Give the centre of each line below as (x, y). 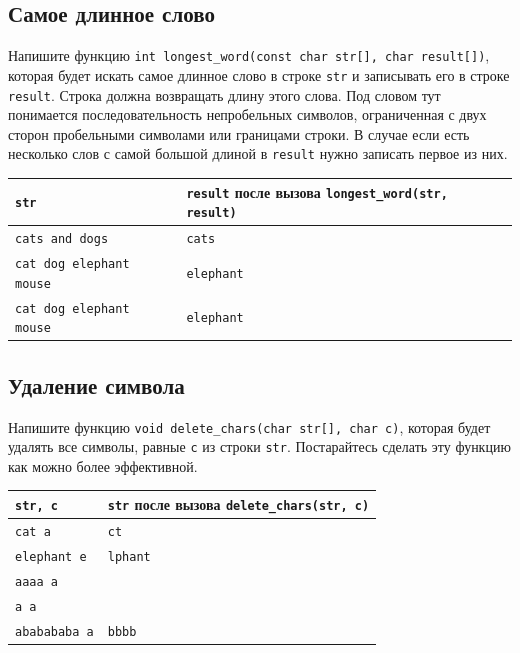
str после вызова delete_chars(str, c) (238, 503)
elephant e (51, 556)
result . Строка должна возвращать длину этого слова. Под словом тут (224, 94)
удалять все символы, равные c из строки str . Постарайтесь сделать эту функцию (259, 446)
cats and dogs (62, 239)
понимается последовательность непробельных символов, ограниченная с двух (247, 114)
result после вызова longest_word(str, (317, 191)
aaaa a (36, 581)
